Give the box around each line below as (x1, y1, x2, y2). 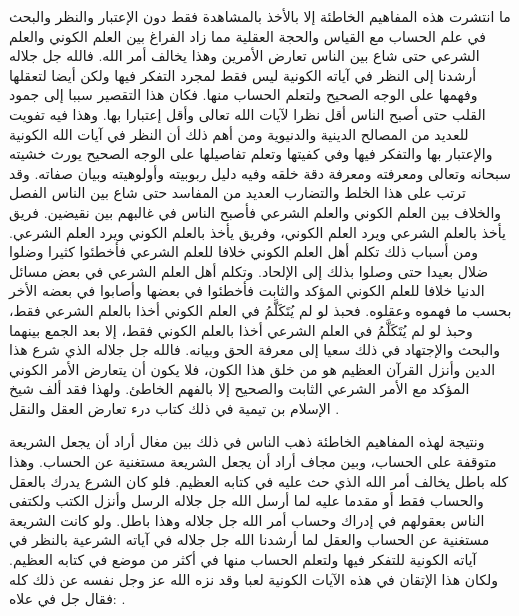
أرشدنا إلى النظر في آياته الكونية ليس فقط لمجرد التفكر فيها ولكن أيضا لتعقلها (9, 64, 477, 85)
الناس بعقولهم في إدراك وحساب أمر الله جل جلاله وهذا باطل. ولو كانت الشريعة (9, 509, 485, 530)
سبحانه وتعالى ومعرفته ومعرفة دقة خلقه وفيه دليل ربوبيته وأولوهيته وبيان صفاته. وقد (9, 162, 511, 183)
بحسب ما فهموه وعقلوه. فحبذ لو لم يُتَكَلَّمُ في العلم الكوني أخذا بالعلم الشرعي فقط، (9, 299, 512, 320)
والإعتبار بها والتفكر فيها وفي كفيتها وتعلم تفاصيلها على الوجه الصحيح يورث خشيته (9, 143, 493, 164)
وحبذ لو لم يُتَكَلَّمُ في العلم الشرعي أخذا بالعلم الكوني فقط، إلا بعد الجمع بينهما (9, 319, 473, 340)
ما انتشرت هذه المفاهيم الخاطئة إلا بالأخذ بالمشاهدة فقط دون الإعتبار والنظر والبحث (9, 6, 511, 26)
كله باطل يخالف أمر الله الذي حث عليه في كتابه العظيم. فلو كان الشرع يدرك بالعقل (9, 470, 509, 491)
